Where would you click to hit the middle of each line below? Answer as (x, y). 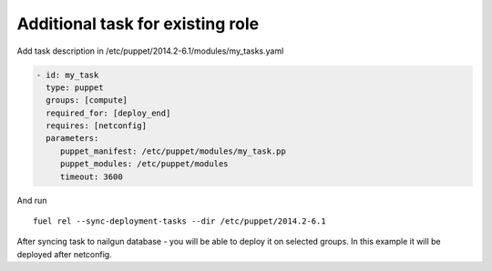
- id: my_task (67, 75)
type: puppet (75, 87)
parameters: (72, 138)
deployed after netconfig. (65, 254)
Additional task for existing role (138, 24)
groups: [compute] (87, 100)
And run (32, 200)
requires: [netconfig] (97, 126)
